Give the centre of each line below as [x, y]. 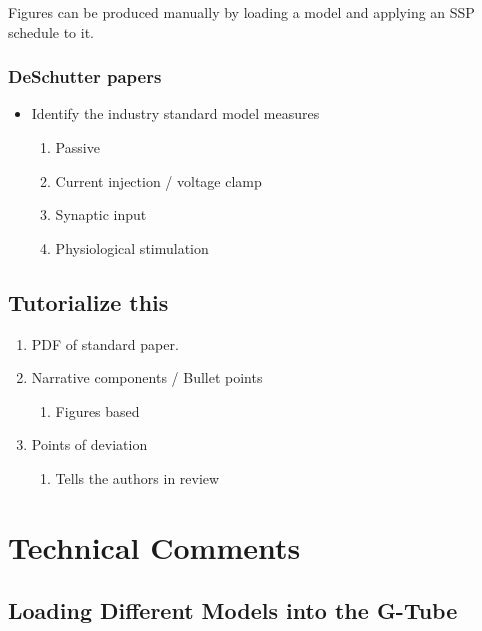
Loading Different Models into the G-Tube [233, 610]
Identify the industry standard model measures [175, 113]
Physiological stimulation [132, 247]
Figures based [97, 410]
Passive [77, 147]
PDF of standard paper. [105, 343]
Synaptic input [101, 214]
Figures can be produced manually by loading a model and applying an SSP [241, 12]
